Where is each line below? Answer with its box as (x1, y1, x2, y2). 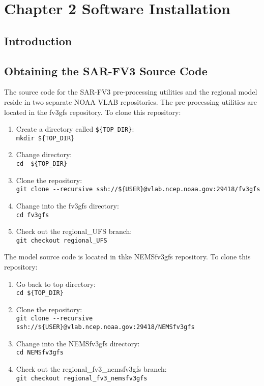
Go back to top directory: (16, 278, 96, 289)
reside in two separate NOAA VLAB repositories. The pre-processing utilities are (4, 96, 257, 107)
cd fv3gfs (16, 211, 49, 219)
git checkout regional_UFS (16, 236, 107, 244)
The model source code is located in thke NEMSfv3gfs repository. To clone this (4, 251, 251, 262)
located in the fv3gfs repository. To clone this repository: (4, 106, 181, 117)
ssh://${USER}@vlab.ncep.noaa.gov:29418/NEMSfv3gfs (16, 323, 195, 331)
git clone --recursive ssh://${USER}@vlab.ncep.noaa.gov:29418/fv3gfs (16, 186, 260, 193)
